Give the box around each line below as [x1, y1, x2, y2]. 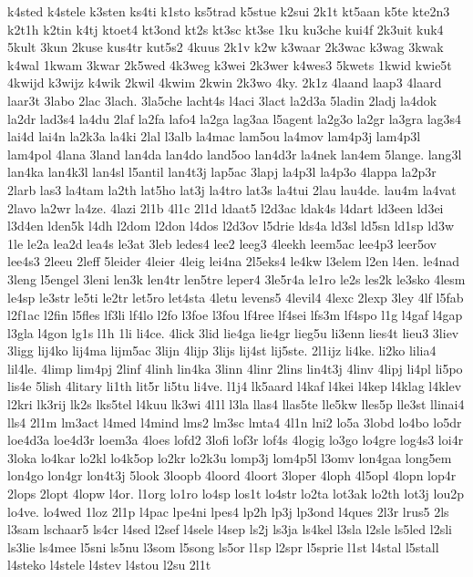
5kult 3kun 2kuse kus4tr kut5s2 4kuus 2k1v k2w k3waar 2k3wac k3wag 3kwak [7, 37, 444, 57]
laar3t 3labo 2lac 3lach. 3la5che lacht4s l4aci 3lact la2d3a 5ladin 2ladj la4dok [7, 90, 437, 109]
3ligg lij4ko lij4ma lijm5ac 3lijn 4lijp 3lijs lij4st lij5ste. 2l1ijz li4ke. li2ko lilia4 [7, 341, 437, 360]
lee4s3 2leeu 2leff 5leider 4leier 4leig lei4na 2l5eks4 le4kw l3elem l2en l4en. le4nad [7, 252, 459, 271]
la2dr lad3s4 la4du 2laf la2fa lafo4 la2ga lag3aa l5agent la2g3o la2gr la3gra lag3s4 [7, 108, 462, 128]
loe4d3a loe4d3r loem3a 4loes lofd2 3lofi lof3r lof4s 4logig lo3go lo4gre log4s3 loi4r [7, 430, 464, 449]
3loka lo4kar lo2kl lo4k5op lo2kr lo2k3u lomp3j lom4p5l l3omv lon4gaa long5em [7, 448, 452, 467]
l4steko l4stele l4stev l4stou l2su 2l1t [7, 555, 211, 574]
